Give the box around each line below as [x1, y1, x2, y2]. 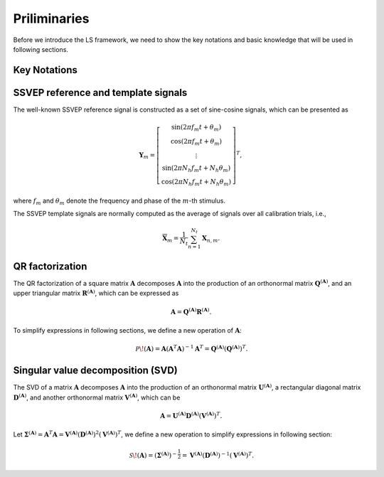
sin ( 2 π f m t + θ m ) [171, 123, 222, 133]
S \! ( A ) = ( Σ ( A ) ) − [129, 450, 177, 460]
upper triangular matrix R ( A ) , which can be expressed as [13, 288, 179, 298]
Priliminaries [13, 11, 90, 26]
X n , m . [201, 235, 220, 245]
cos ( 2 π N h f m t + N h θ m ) [161, 178, 231, 188]
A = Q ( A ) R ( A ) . [171, 306, 212, 316]
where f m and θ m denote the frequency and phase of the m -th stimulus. [13, 196, 225, 206]
